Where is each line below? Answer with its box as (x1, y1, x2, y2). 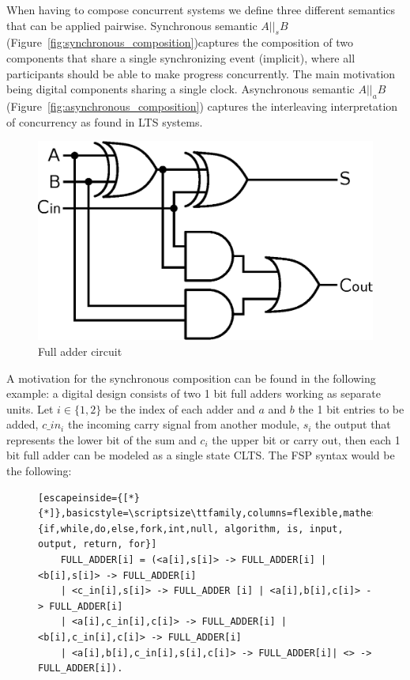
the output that (315, 416, 391, 433)
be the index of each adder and (104, 400, 255, 417)
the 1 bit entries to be (298, 400, 404, 417)
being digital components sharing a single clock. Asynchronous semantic (6, 81, 355, 97)
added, (6, 416, 39, 433)
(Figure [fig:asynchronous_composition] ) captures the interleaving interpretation (6, 97, 398, 114)
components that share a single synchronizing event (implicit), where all (6, 49, 355, 66)
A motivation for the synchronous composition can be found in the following (6, 369, 376, 386)
